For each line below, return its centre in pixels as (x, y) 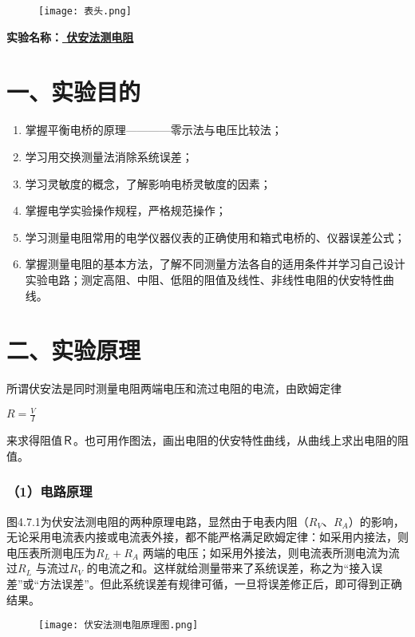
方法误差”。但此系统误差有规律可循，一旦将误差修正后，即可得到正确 (221, 583)
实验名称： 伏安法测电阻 (70, 36)
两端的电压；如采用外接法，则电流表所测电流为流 (271, 552)
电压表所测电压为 (51, 552)
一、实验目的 (74, 91)
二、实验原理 (74, 350)
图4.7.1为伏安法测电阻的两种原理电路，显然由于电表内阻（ (158, 521)
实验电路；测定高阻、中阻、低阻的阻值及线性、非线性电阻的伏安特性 (204, 279)
